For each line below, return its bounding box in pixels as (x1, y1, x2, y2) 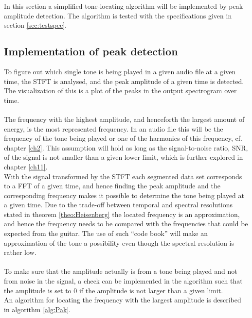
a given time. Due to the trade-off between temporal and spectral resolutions (4, 200, 233, 210)
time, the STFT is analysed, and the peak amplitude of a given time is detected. (4, 76, 244, 86)
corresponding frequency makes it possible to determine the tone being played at (4, 190, 244, 200)
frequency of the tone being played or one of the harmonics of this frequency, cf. (4, 133, 242, 143)
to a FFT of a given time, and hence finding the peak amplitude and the (4, 181, 220, 191)
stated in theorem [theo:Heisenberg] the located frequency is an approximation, (4, 209, 240, 219)
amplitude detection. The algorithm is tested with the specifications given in (4, 10, 232, 20)
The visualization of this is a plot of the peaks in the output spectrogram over (4, 85, 237, 96)
